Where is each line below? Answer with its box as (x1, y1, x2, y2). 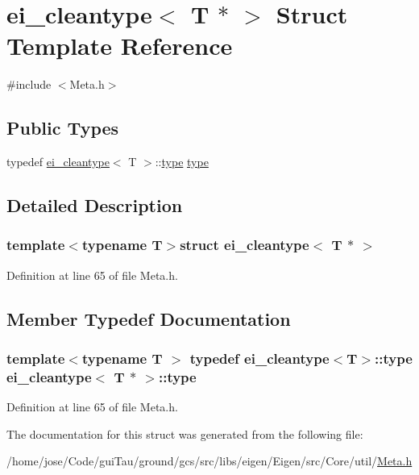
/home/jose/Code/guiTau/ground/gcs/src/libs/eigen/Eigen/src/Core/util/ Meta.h (6, 452, 413, 469)
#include (6, 76, 52, 93)
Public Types (6, 115, 119, 140)
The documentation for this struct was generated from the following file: (6, 425, 363, 442)
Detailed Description (6, 193, 183, 218)
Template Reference (6, 29, 233, 62)
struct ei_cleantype (180, 235, 309, 255)
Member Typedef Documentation (6, 306, 291, 331)
